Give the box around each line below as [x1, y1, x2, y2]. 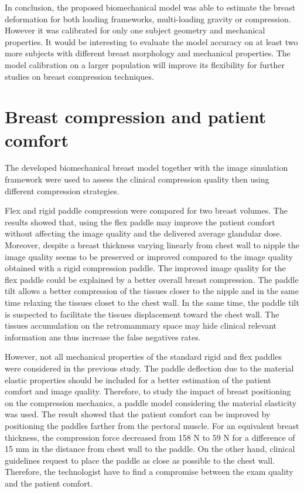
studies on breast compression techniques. [5, 70, 154, 82]
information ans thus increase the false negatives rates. [5, 330, 201, 343]
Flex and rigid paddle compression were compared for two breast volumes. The [5, 204, 288, 217]
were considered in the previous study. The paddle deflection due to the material [5, 362, 294, 374]
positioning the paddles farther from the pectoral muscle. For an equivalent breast [5, 419, 299, 431]
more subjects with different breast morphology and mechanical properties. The [5, 47, 291, 59]
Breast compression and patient [5, 104, 267, 129]
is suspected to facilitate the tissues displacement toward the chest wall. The [5, 308, 279, 320]
